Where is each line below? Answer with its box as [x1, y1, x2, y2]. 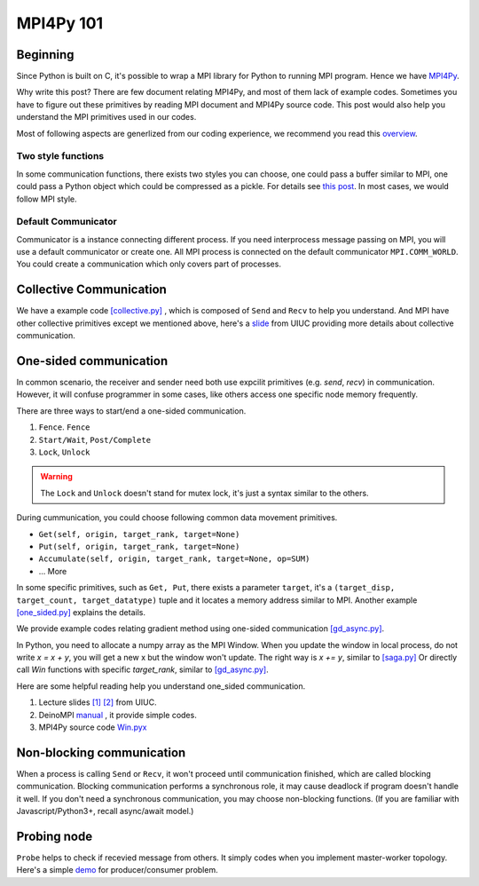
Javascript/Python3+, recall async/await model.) [16, 806, 194, 817]
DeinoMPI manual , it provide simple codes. [38, 709, 197, 720]
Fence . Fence [38, 422, 90, 432]
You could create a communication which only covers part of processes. [16, 258, 281, 270]
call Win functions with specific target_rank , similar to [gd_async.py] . [16, 664, 270, 675]
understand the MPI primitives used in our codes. [16, 112, 197, 123]
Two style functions [16, 150, 105, 162]
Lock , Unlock [38, 447, 90, 457]
